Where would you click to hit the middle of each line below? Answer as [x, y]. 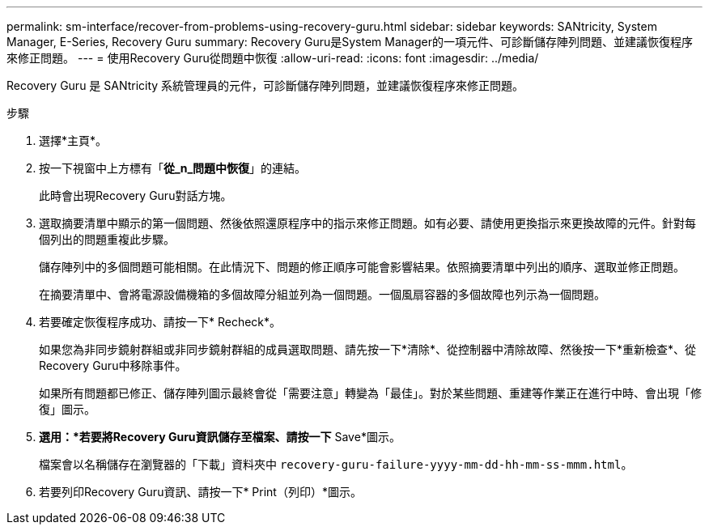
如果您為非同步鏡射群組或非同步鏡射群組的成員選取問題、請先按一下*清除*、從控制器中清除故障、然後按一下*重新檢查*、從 [368, 349]
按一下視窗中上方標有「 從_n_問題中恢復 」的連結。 [173, 168]
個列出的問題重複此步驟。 [107, 239]
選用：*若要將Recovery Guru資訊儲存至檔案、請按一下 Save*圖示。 [220, 437]
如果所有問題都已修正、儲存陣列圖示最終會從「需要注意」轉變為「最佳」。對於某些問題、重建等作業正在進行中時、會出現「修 [370, 393]
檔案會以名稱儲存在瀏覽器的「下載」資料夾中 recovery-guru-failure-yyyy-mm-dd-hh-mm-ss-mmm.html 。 [336, 464]
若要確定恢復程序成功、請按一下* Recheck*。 [160, 322]
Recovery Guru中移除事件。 [113, 365]
